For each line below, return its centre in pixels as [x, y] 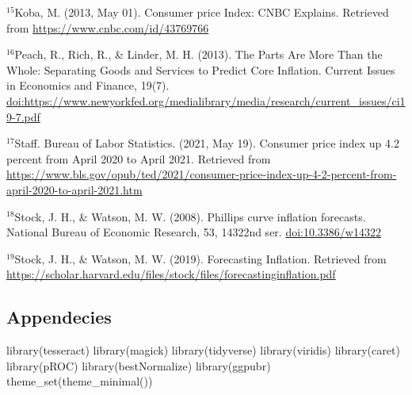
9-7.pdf [23, 116]
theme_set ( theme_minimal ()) [80, 381]
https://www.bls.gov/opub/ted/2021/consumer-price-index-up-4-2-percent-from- [202, 174]
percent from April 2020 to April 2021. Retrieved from [139, 158]
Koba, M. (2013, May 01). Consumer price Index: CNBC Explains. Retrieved [202, 12]
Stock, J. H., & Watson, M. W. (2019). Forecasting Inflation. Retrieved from [200, 258]
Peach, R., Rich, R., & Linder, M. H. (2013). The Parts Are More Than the [198, 54]
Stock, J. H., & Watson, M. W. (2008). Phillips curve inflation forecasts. [190, 216]
